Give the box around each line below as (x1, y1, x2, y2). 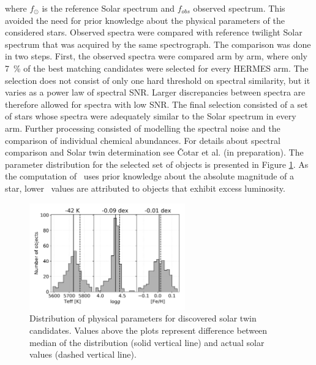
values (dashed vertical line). (29, 348, 137, 361)
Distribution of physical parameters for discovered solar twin (29, 312, 257, 325)
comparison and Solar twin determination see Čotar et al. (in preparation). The (5, 146, 304, 159)
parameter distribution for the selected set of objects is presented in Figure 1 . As (5, 157, 309, 170)
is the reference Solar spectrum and (42, 2, 175, 14)
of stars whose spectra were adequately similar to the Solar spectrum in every (5, 110, 296, 122)
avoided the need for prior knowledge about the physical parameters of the (5, 13, 285, 26)
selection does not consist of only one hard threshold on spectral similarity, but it (5, 73, 310, 86)
